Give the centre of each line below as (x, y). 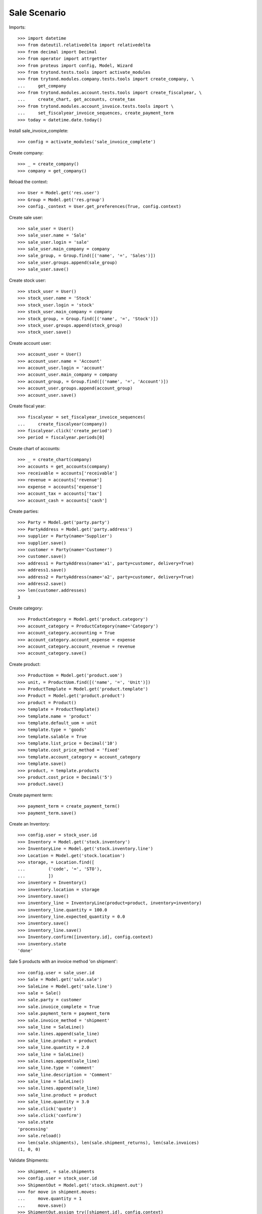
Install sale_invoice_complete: (39, 131)
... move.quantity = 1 (50, 1199)
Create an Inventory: (30, 824)
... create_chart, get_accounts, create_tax (76, 99)
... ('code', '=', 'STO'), (60, 869)
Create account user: (30, 343)
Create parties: (24, 511)
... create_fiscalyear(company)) (63, 424)
